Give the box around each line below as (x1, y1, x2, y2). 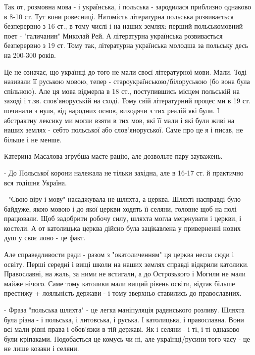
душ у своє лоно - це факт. (4, 232, 86, 243)
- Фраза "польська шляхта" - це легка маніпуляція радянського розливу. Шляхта (4, 305, 245, 315)
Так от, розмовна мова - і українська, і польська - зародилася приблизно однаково (4, 1, 251, 11)
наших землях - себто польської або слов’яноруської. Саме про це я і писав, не (4, 125, 243, 135)
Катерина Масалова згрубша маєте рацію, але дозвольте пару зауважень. (4, 151, 223, 161)
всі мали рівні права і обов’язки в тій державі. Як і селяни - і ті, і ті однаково (4, 324, 240, 334)
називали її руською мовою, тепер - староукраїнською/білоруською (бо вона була (4, 76, 250, 87)
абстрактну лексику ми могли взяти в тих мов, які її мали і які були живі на (4, 115, 235, 125)
